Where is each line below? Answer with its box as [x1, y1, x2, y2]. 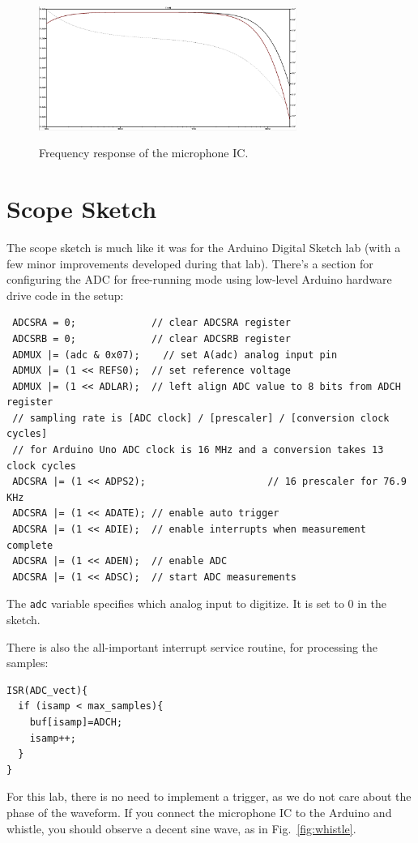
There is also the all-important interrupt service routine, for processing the [6, 638, 378, 655]
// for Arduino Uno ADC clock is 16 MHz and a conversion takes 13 [12, 444, 384, 456]
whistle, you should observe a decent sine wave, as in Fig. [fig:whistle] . [6, 819, 356, 837]
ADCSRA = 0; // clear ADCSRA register [12, 317, 291, 329]
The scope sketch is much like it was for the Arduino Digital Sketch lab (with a [6, 238, 401, 255]
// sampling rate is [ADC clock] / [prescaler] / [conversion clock [12, 412, 390, 424]
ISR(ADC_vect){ [6, 684, 88, 696]
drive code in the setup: [6, 286, 124, 303]
